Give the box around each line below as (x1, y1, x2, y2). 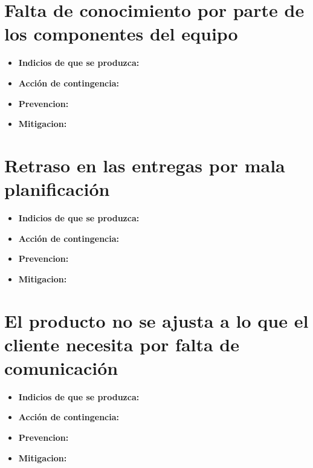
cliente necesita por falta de (4, 331, 240, 356)
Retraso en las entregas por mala (4, 152, 285, 177)
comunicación (4, 355, 118, 380)
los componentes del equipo (4, 21, 238, 46)
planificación (4, 177, 110, 201)
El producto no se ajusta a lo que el (4, 308, 309, 333)
